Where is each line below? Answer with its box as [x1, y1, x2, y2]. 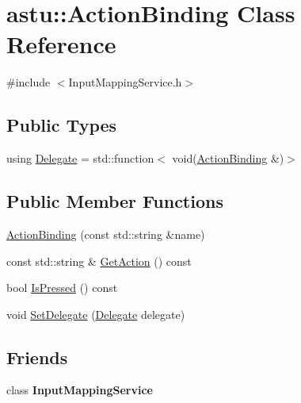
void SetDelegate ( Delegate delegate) [6, 305, 185, 322]
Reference [6, 28, 116, 60]
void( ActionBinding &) [172, 150, 284, 167]
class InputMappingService [6, 382, 153, 398]
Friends [6, 344, 68, 369]
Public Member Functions [6, 189, 223, 213]
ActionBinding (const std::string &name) [6, 225, 205, 242]
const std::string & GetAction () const [6, 252, 192, 269]
